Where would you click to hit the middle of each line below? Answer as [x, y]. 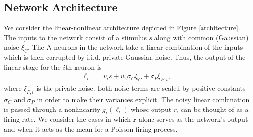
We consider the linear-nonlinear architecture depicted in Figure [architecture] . [122, 28]
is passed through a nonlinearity [52, 109]
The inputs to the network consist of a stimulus [75, 37]
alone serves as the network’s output [193, 119]
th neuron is [84, 67]
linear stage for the [32, 67]
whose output [151, 109]
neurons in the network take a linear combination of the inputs [149, 47]
